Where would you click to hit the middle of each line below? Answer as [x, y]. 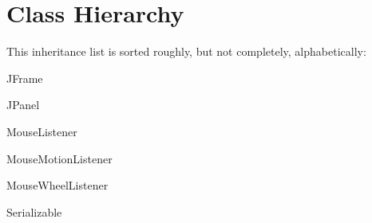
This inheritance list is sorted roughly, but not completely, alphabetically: [186, 51]
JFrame [25, 78]
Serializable [34, 211]
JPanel [23, 105]
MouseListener [42, 131]
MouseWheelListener [57, 185]
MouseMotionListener [59, 158]
